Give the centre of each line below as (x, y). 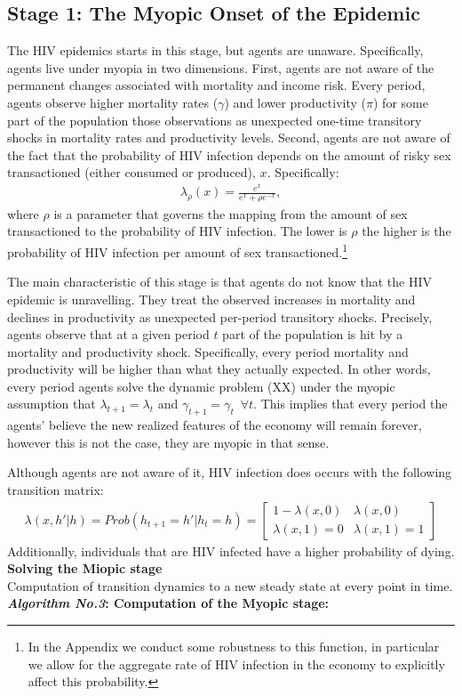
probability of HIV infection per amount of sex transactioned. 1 (177, 251)
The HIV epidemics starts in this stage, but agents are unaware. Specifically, (215, 50)
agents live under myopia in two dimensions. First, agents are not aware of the (221, 67)
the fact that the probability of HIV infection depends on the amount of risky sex (229, 154)
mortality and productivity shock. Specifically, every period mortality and (208, 351)
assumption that (52, 404)
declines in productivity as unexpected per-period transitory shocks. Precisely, (220, 316)
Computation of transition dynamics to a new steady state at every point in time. (230, 585)
